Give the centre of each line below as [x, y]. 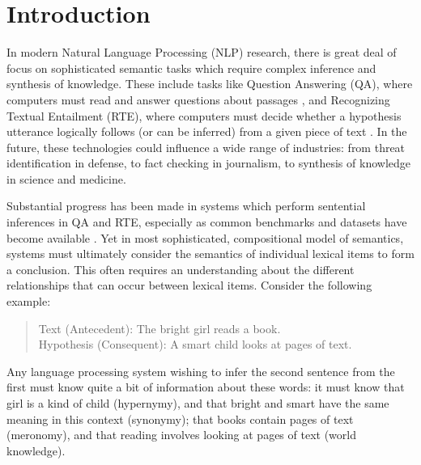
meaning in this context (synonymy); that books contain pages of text [180, 418]
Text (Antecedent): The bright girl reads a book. [159, 328]
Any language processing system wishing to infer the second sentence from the [201, 371]
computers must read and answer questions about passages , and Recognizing [198, 99]
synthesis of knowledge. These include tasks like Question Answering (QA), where [210, 84]
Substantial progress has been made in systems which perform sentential [186, 206]
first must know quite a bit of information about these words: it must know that [206, 387]
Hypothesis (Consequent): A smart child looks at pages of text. [195, 344]
